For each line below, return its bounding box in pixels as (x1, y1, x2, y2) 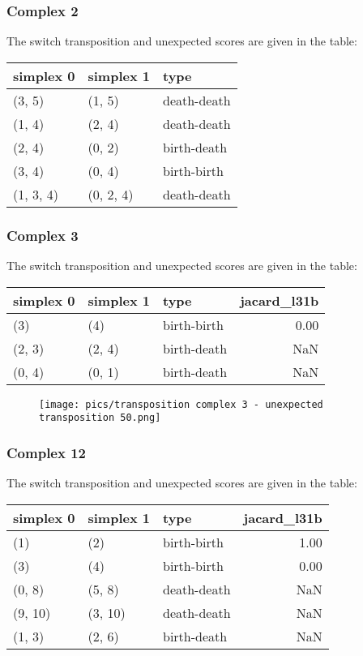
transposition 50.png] (39, 412, 161, 424)
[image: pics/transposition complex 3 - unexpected (39, 398, 323, 410)
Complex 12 (6, 442, 86, 462)
